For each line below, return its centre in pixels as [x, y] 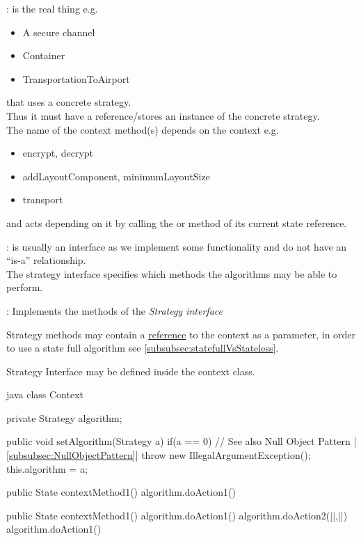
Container [44, 55]
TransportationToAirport [76, 78]
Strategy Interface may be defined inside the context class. [131, 371]
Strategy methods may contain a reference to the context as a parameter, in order [181, 334]
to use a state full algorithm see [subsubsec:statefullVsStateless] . [143, 348]
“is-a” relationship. [46, 260]
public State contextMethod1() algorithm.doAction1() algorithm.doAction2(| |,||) [177, 515]
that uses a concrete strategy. [69, 102]
